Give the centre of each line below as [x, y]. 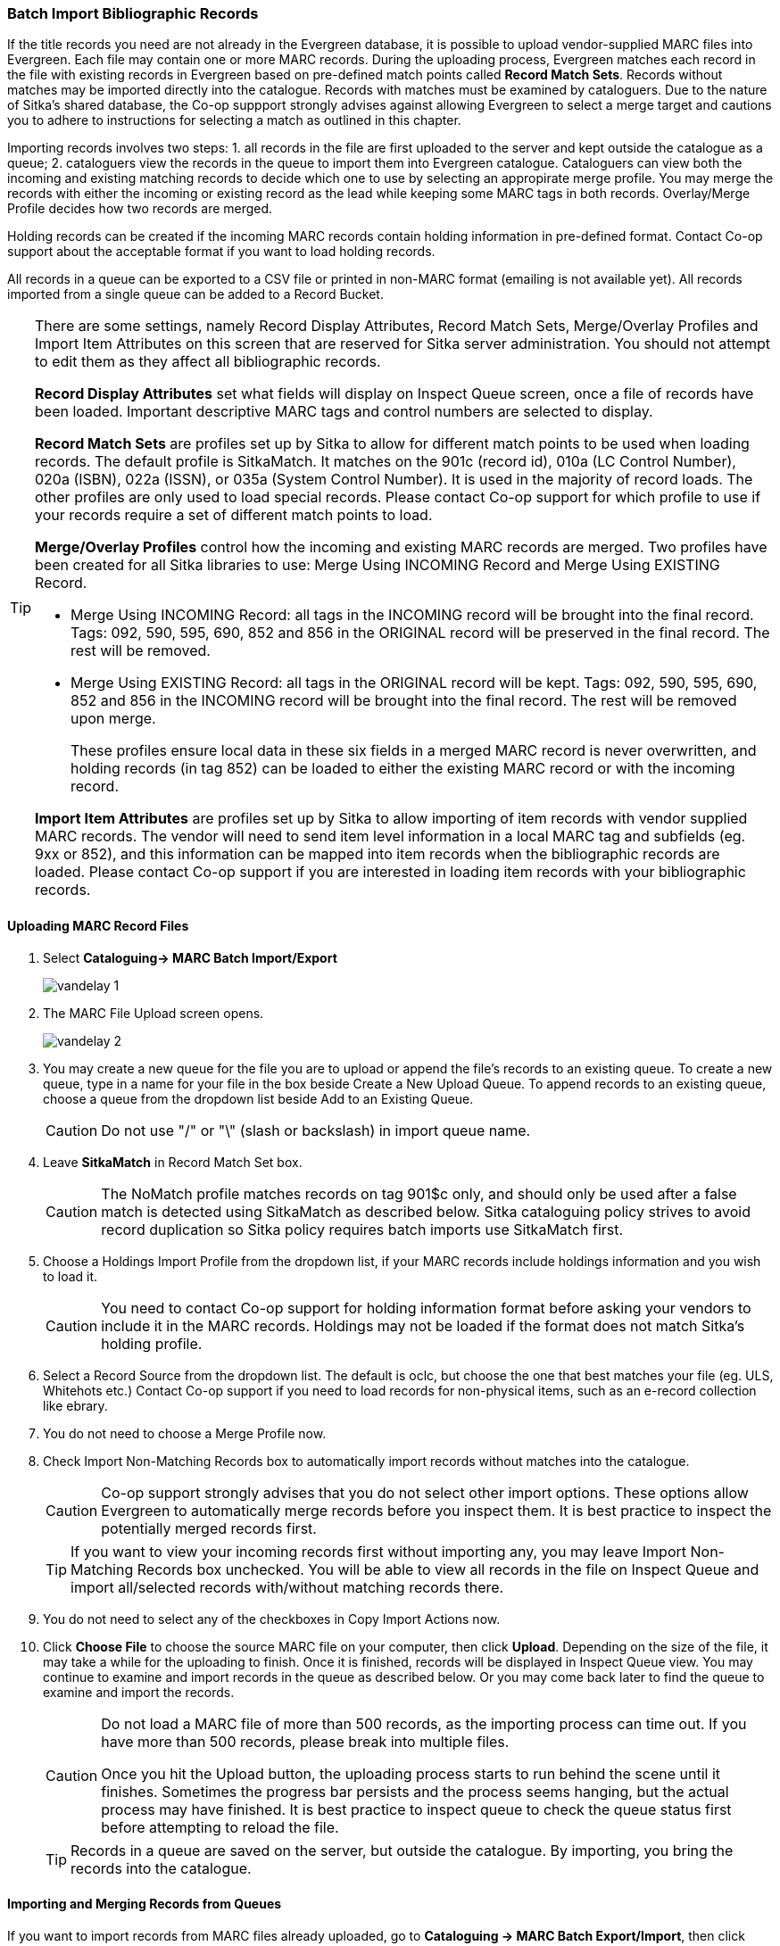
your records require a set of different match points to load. [234, 515]
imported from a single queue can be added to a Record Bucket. [195, 294]
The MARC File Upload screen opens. [154, 1013]
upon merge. [113, 719]
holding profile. [152, 1343]
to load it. [71, 1276]
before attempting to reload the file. [220, 1827]
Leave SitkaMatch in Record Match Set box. [173, 1162]
